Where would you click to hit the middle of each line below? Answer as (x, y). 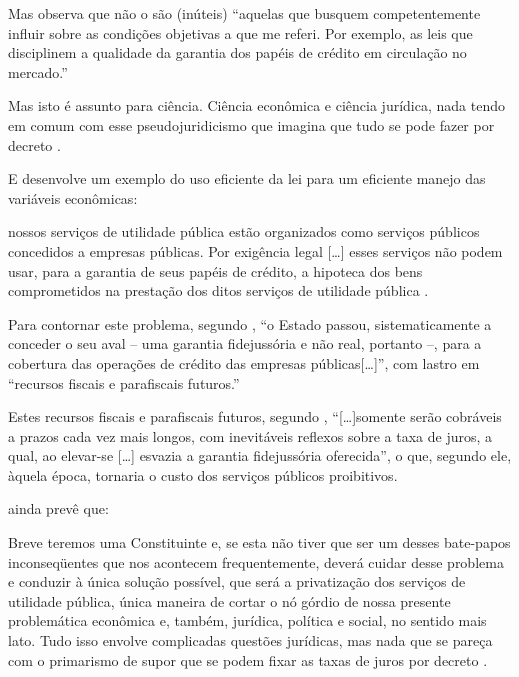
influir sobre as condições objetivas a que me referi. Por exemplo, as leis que (240, 32)
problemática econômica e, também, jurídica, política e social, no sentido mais (247, 620)
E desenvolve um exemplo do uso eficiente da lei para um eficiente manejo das (247, 178)
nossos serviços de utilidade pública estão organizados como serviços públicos (244, 231)
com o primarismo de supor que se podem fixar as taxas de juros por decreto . (248, 659)
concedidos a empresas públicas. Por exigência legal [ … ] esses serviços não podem (255, 250)
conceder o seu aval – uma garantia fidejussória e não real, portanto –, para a (245, 343)
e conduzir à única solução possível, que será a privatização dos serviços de (237, 581)
